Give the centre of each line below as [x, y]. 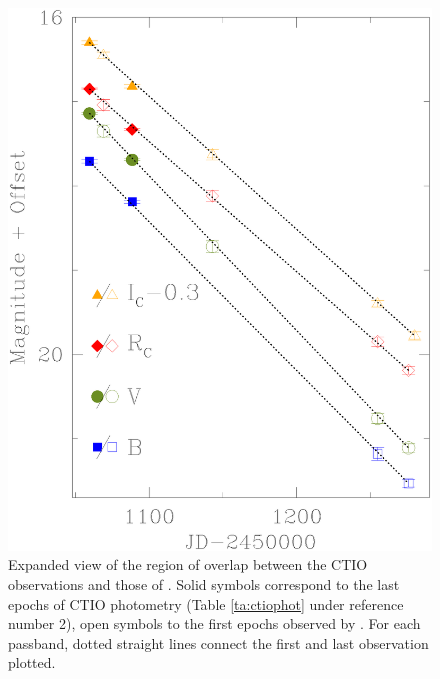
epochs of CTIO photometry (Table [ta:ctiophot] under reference [206, 603]
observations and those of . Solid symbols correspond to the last [204, 583]
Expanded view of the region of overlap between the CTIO [188, 564]
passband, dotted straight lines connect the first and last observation [218, 642]
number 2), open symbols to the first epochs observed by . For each [214, 623]
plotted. [32, 662]
